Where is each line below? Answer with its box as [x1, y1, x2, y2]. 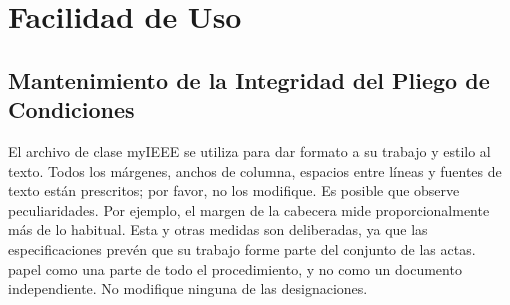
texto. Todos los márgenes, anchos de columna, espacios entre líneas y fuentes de [8, 160, 502, 181]
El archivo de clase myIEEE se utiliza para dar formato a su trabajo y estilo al [8, 140, 491, 161]
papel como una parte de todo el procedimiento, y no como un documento [8, 258, 462, 279]
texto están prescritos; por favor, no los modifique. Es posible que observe [8, 180, 460, 201]
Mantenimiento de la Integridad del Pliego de [8, 64, 490, 95]
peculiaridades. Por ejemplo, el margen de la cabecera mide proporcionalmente [8, 199, 490, 220]
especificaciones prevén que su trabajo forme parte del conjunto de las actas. [8, 238, 476, 259]
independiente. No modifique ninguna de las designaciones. [8, 278, 368, 299]
